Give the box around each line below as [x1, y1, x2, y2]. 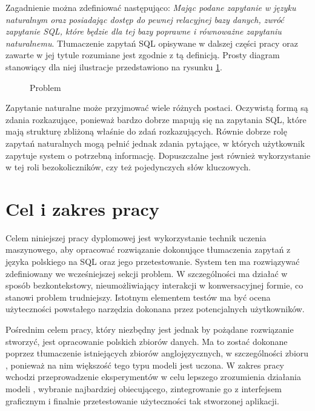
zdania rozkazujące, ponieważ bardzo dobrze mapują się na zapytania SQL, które [5, 113, 307, 125]
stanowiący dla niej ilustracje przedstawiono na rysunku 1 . [5, 60, 222, 73]
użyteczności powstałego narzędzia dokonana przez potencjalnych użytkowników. [5, 302, 305, 315]
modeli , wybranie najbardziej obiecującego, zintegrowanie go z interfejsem [5, 382, 282, 395]
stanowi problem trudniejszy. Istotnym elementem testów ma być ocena [5, 290, 271, 303]
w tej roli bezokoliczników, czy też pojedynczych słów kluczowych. [5, 161, 251, 173]
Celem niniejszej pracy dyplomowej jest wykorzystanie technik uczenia [5, 231, 267, 244]
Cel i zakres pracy [5, 196, 159, 221]
